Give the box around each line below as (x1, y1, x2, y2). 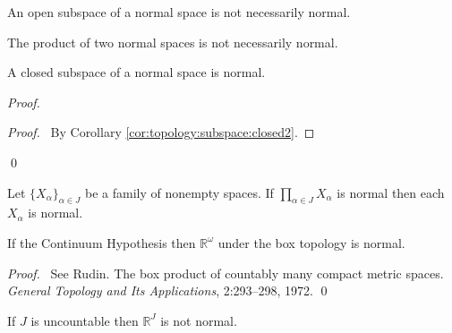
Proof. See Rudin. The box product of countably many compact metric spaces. (7, 263, 444, 282)
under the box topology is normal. (217, 233, 405, 252)
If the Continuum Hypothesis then (7, 233, 196, 252)
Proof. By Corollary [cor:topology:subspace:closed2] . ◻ (7, 123, 315, 141)
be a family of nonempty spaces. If (84, 183, 274, 201)
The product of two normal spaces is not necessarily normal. (7, 32, 338, 51)
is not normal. (160, 311, 237, 329)
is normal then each (337, 183, 445, 201)
